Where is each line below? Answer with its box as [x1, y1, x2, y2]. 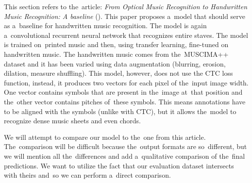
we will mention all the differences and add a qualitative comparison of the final [4, 150, 245, 161]
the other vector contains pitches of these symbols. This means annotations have [4, 96, 246, 106]
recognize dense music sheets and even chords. [4, 116, 141, 126]
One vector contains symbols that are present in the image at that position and [4, 87, 243, 97]
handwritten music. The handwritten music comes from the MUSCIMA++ [4, 49, 229, 59]
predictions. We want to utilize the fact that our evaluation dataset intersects [4, 160, 234, 170]
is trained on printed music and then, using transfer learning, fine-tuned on [4, 39, 229, 50]
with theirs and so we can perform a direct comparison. [4, 170, 171, 180]
